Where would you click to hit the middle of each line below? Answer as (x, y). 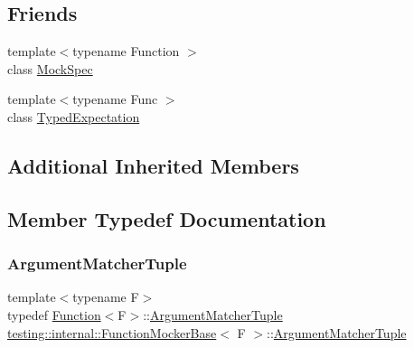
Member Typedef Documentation (167, 218)
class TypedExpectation (74, 116)
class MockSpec (50, 68)
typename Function (126, 51)
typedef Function (54, 314)
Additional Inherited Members (153, 165)
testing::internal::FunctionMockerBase (112, 332)
